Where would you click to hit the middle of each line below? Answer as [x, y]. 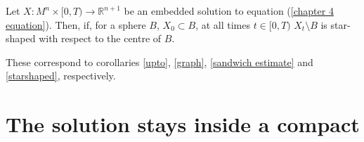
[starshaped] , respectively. [61, 76]
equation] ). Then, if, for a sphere [76, 24]
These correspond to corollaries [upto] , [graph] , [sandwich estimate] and [160, 62]
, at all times [223, 24]
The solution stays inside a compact [183, 124]
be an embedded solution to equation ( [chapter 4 [229, 11]
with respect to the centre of [100, 38]
